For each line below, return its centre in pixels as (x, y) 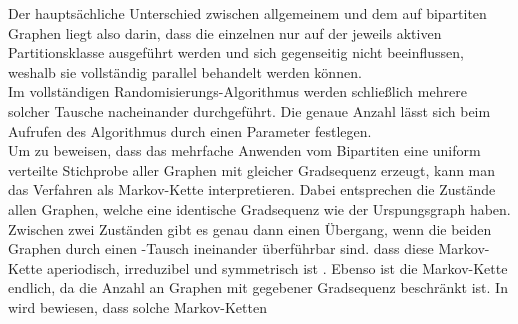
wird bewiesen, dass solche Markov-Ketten (137, 306)
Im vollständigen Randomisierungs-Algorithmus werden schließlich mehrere (237, 91)
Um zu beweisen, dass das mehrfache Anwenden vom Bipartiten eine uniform (244, 150)
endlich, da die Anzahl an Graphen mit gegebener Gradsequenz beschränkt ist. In (258, 287)
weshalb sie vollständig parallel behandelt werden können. (185, 71)
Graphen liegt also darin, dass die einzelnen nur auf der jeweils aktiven (225, 32)
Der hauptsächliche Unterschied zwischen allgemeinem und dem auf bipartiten (247, 13)
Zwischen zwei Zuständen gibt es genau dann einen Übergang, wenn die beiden (250, 228)
